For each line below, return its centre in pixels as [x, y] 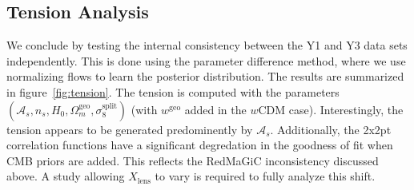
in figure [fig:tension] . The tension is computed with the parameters [173, 91]
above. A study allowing [66, 176]
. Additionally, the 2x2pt [331, 129]
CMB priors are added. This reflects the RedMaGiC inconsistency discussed [193, 160]
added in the [215, 109]
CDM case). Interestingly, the [331, 109]
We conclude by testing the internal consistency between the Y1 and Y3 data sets [207, 45]
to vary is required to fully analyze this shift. [265, 176]
